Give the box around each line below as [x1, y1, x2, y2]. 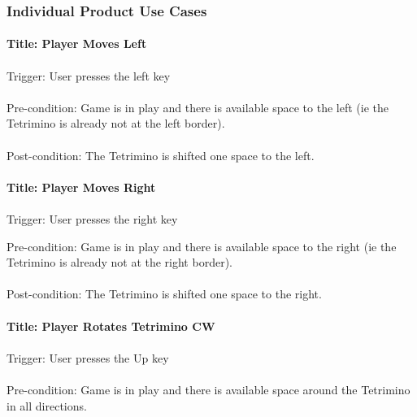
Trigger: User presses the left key [7, 67, 171, 84]
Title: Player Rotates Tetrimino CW [7, 317, 215, 334]
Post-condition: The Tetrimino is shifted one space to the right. [7, 285, 322, 302]
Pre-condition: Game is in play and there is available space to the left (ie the [7, 98, 389, 115]
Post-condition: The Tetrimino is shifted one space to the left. [7, 146, 315, 163]
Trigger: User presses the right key [7, 210, 178, 227]
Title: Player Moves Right [7, 178, 156, 195]
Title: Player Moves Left [7, 35, 147, 52]
